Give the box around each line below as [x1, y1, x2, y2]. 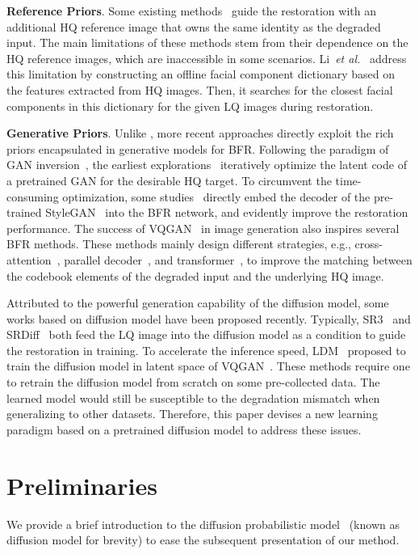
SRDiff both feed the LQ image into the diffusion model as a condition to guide [6, 326, 406, 343]
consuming [6, 188, 59, 205]
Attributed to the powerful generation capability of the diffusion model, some [6, 294, 389, 311]
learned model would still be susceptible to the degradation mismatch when [6, 389, 380, 406]
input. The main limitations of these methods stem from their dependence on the [6, 34, 409, 51]
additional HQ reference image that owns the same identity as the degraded [6, 18, 381, 35]
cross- [354, 235, 383, 252]
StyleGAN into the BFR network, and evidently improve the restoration [45, 204, 409, 221]
